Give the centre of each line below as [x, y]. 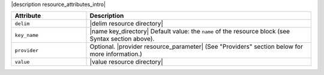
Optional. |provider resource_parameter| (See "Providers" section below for [196, 46]
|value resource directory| [126, 62]
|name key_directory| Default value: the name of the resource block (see [190, 32]
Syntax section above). [122, 39]
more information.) [116, 54]
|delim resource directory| [126, 24]
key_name [27, 35]
